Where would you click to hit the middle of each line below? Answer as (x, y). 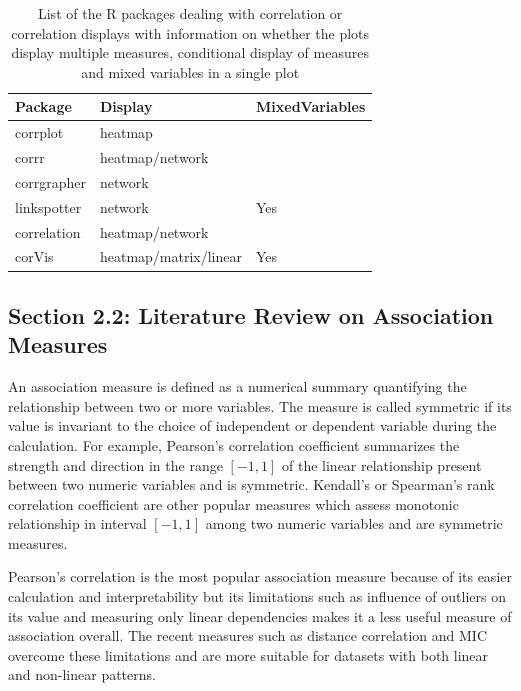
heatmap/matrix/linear (170, 256)
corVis (34, 256)
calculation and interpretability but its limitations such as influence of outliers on (257, 596)
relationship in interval (77, 523)
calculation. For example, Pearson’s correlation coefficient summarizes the (234, 444)
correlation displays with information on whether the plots (190, 32)
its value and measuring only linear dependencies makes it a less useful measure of (260, 615)
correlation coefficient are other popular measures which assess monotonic (233, 503)
